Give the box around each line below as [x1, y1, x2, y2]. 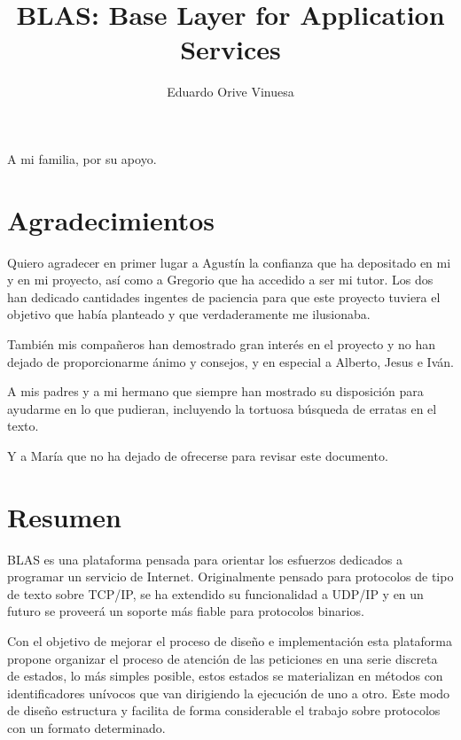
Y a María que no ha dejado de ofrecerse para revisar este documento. [7, 446, 388, 464]
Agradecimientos [7, 201, 215, 238]
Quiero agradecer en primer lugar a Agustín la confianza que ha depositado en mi [7, 253, 451, 271]
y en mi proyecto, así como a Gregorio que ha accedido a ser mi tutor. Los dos [7, 270, 434, 289]
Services [180, 31, 281, 67]
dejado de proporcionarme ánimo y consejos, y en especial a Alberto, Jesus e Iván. [7, 352, 454, 370]
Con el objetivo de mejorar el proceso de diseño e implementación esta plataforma [7, 632, 453, 650]
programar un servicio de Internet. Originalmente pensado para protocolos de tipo [7, 567, 454, 586]
